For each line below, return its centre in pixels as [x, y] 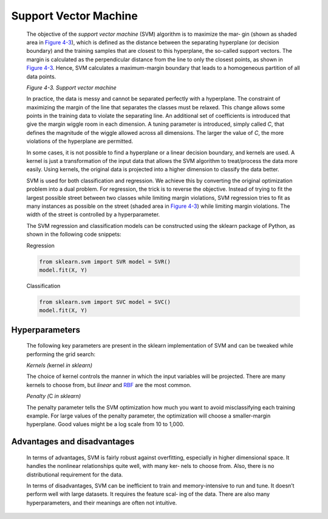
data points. [41, 77]
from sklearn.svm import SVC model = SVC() [105, 302]
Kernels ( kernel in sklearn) [59, 365]
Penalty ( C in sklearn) [54, 396]
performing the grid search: [61, 354]
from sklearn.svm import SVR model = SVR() [105, 262]
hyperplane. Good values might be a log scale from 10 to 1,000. [105, 424]
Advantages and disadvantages [73, 442]
